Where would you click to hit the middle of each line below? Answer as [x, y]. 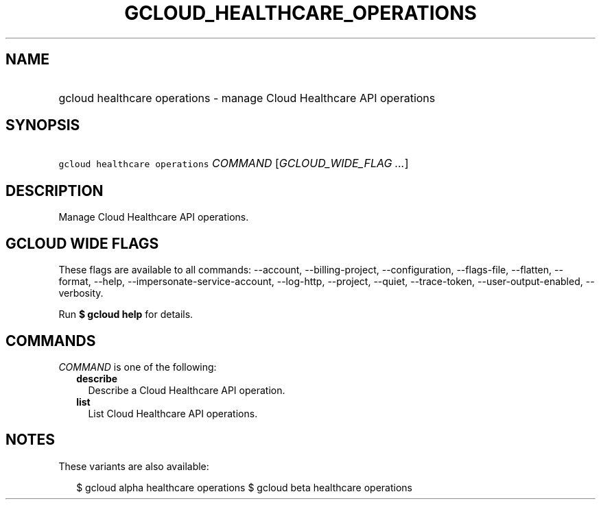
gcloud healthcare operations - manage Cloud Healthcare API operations [247, 98]
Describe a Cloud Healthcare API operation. [187, 390]
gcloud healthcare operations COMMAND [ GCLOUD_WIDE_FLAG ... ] [234, 163]
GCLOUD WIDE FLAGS [82, 243]
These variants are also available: [134, 466]
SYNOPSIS [43, 125]
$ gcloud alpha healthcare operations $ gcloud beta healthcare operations [244, 487]
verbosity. [81, 293]
